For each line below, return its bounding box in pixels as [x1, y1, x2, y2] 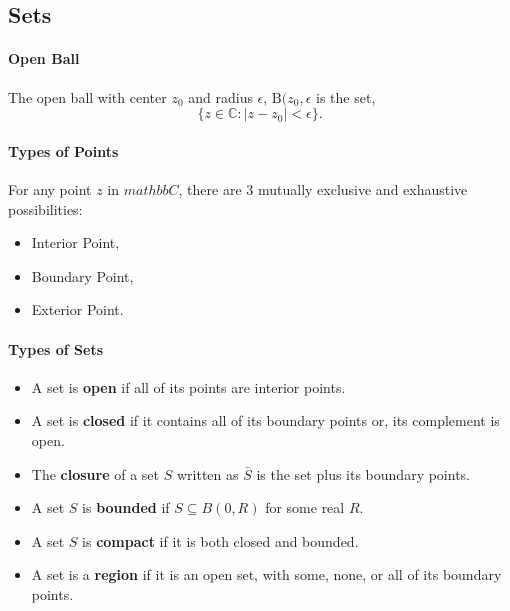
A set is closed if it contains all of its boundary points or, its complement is [31, 410, 500, 431]
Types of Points [8, 140, 119, 161]
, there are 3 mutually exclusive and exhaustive [178, 178, 468, 199]
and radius [188, 86, 253, 107]
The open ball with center [8, 86, 167, 107]
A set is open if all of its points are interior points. [31, 376, 346, 397]
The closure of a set [31, 463, 160, 484]
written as [176, 463, 239, 484]
